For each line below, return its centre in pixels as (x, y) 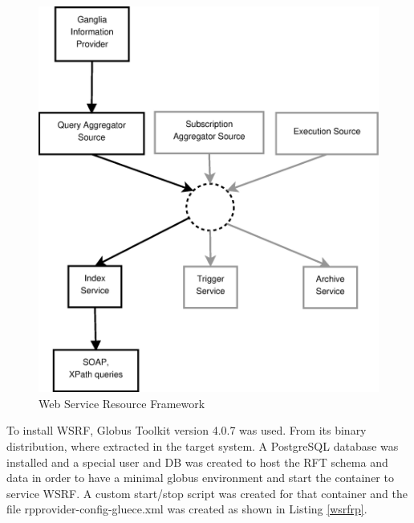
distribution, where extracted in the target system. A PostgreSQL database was (203, 446)
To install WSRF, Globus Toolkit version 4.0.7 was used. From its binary (187, 430)
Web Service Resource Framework (122, 403)
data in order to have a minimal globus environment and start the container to (200, 478)
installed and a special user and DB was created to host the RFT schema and (197, 462)
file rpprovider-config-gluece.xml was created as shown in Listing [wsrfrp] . (187, 509)
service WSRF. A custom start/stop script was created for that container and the (207, 493)
